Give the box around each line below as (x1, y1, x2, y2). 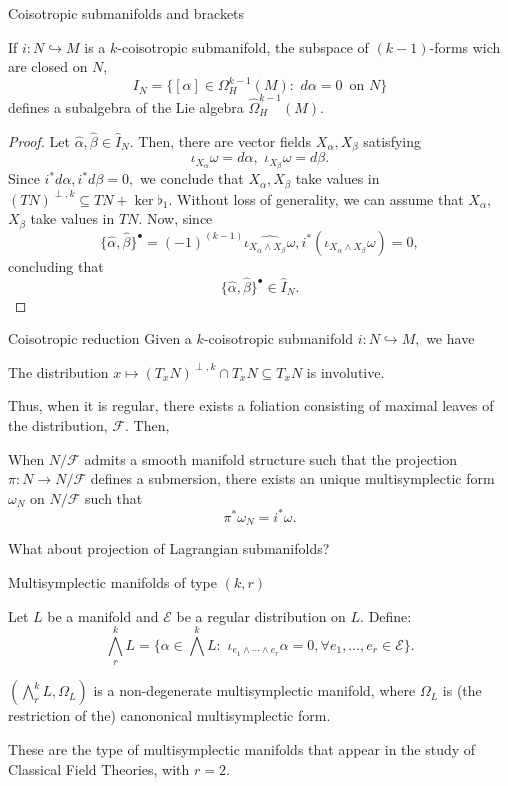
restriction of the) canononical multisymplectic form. (8, 705, 331, 726)
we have (426, 328, 475, 349)
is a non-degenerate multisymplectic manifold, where (93, 680, 416, 701)
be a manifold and (47, 605, 159, 626)
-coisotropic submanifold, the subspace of (117, 36, 369, 57)
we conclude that (139, 168, 244, 189)
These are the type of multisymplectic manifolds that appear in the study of (8, 738, 476, 759)
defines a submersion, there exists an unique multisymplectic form (90, 468, 495, 489)
